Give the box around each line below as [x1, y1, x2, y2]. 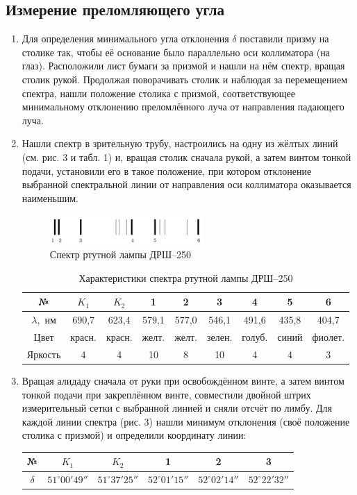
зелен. [206, 330, 233, 344]
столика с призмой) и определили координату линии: [22, 428, 247, 442]
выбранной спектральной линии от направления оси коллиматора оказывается [22, 177, 351, 192]
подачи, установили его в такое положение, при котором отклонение [22, 163, 312, 178]
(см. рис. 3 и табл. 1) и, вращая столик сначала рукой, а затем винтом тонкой [22, 149, 351, 164]
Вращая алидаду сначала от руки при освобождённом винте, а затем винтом [22, 373, 344, 387]
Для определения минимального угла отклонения [22, 31, 229, 46]
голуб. [242, 330, 268, 344]
